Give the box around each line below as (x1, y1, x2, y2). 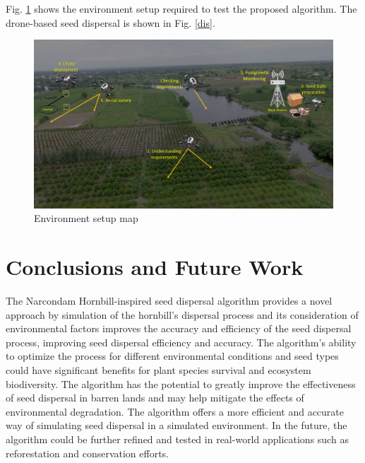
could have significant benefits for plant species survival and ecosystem (6, 362, 311, 377)
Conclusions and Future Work (6, 252, 304, 281)
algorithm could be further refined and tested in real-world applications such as (6, 431, 349, 446)
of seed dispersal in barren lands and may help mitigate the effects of (6, 390, 304, 405)
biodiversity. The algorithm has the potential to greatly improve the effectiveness (6, 376, 356, 391)
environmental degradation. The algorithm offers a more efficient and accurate (6, 404, 345, 418)
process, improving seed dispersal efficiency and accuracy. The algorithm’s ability (6, 334, 357, 349)
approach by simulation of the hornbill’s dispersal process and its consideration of (6, 307, 359, 322)
